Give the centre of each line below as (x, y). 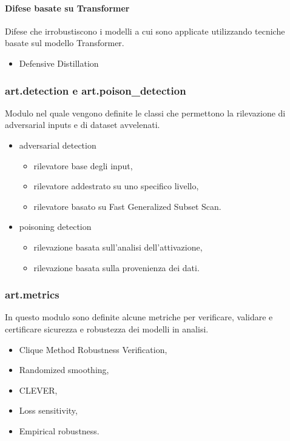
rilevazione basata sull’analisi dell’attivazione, (118, 247)
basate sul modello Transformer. (65, 43)
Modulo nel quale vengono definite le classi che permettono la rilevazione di (145, 113)
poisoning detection (55, 227)
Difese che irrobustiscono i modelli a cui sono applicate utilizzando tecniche (145, 31)
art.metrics (32, 295)
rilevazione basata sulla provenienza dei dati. (116, 267)
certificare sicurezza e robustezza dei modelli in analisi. (107, 328)
